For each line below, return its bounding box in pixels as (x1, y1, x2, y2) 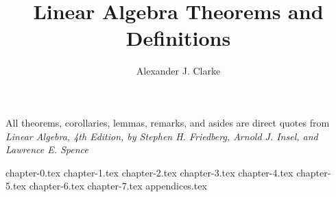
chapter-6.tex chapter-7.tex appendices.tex (29, 179, 207, 193)
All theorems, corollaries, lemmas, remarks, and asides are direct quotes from (5, 115, 330, 129)
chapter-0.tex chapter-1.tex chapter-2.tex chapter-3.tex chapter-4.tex (5, 165, 293, 179)
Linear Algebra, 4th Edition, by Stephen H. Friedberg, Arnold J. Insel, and (5, 129, 318, 143)
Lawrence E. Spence (5, 142, 88, 157)
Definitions (125, 24, 231, 52)
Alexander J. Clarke (136, 64, 221, 78)
